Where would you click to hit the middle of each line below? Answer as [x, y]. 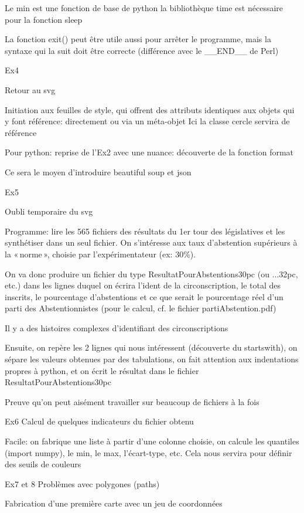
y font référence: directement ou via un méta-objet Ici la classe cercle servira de [147, 121]
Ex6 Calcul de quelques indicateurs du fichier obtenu [99, 421]
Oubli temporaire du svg [49, 211]
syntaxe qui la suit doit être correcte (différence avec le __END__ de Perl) [142, 50]
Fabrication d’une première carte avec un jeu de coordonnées [114, 503]
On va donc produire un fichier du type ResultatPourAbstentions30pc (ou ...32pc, [151, 274]
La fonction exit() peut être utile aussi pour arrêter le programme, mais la [138, 39]
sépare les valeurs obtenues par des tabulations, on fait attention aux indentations [152, 359]
